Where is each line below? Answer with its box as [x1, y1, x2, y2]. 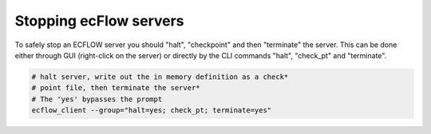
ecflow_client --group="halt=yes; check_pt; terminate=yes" [31, 106, 272, 115]
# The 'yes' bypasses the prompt [31, 94, 163, 104]
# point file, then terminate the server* [31, 84, 200, 93]
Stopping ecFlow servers [14, 12, 184, 30]
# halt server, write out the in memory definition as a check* [31, 72, 289, 81]
